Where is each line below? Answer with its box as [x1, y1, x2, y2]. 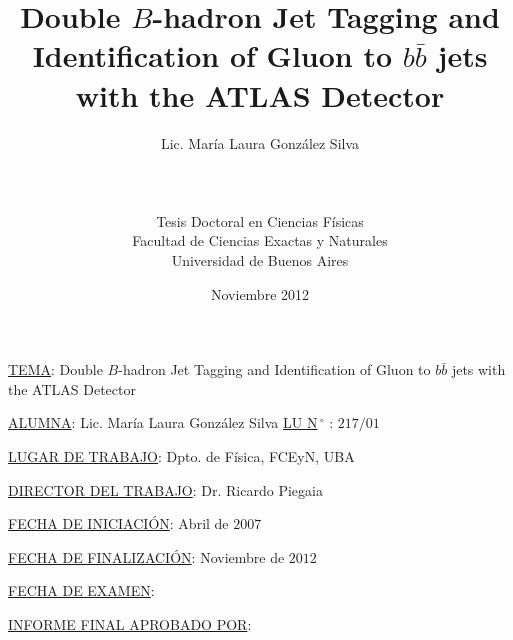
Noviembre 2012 [210, 283, 310, 304]
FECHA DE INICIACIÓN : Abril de [8, 513, 229, 534]
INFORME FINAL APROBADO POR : [8, 614, 252, 634]
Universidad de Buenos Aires [171, 250, 349, 271]
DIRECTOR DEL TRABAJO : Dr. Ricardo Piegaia [8, 479, 323, 500]
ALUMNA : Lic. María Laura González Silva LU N [8, 412, 318, 433]
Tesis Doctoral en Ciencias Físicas [156, 210, 364, 231]
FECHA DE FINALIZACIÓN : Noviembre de [8, 546, 285, 567]
